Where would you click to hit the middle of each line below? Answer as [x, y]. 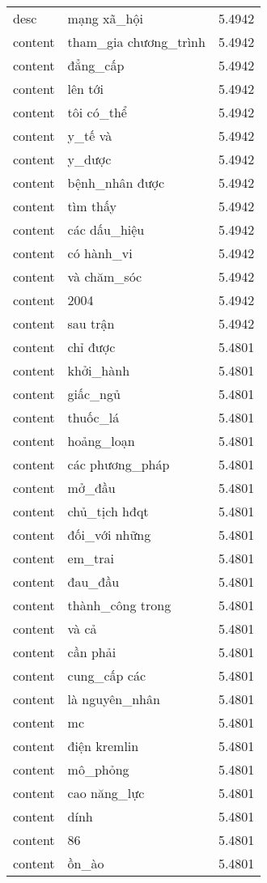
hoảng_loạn [101, 441]
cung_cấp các [106, 675]
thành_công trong [119, 605]
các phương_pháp [119, 464]
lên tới [86, 89]
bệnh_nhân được [116, 183]
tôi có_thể [97, 112]
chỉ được [91, 347]
